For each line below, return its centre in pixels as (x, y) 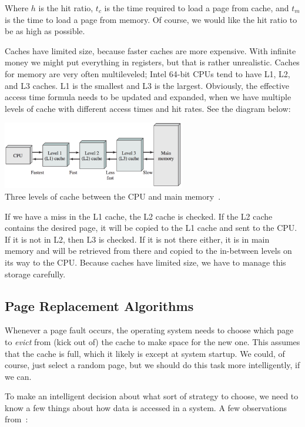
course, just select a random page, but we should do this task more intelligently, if (152, 365)
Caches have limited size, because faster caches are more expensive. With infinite (150, 50)
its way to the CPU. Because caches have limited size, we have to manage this (145, 262)
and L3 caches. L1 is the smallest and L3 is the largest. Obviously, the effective (147, 85)
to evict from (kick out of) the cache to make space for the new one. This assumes (152, 341)
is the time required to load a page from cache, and (197, 8)
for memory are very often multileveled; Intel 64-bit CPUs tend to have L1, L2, (148, 73)
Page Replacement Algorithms (99, 305)
